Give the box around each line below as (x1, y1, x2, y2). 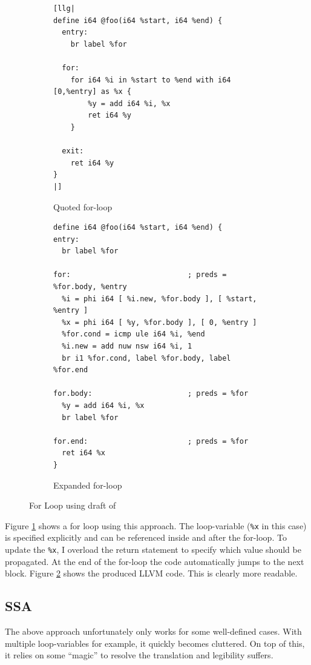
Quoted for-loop (53, 200, 113, 213)
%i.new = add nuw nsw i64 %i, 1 (62, 342, 192, 351)
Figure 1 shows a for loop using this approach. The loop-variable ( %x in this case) (5, 519, 307, 532)
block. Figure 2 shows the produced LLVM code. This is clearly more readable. (5, 567, 298, 580)
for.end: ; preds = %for (53, 436, 249, 446)
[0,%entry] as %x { (53, 87, 131, 96)
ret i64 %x (62, 449, 105, 458)
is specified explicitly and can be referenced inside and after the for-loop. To (5, 531, 287, 544)
